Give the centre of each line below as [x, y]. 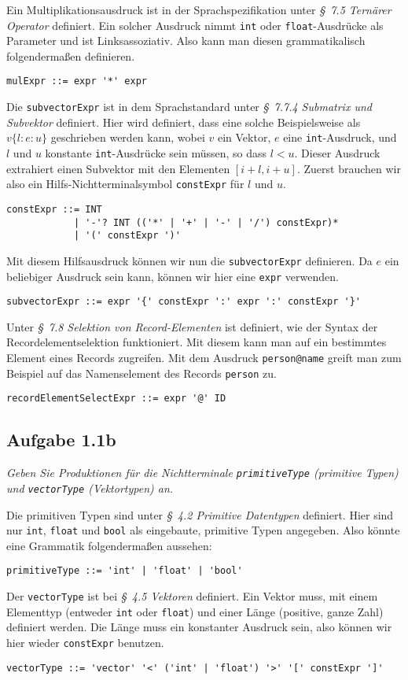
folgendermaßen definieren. [71, 55]
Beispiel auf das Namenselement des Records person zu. [142, 373]
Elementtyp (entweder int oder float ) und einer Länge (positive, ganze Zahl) [195, 611]
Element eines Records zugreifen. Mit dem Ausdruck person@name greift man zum [204, 358]
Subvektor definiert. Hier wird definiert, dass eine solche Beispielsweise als [184, 122]
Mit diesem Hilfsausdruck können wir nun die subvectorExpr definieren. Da [189, 260]
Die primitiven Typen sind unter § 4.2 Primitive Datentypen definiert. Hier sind [200, 514]
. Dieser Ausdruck [337, 153]
